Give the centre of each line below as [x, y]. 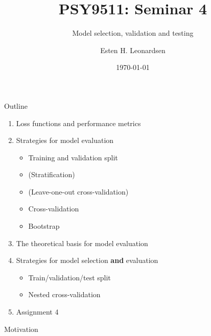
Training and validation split [73, 157]
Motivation [21, 329]
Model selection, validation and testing [133, 33]
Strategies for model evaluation [65, 140]
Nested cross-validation [64, 294]
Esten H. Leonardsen [133, 50]
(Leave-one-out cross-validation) [78, 191]
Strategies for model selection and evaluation [87, 260]
